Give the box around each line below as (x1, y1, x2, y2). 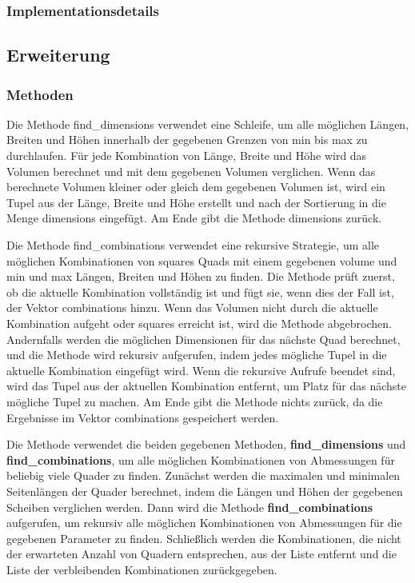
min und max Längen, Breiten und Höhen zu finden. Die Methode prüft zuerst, (6, 268, 395, 285)
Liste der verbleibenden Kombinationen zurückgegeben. (6, 561, 277, 577)
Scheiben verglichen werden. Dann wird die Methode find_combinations (6, 498, 373, 515)
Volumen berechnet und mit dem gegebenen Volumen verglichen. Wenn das (6, 162, 376, 179)
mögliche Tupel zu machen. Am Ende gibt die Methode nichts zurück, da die (6, 393, 383, 409)
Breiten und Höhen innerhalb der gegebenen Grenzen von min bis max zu (6, 131, 368, 148)
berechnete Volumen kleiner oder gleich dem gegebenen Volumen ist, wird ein (6, 178, 385, 195)
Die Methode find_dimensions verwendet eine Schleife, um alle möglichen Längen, (6, 115, 409, 132)
